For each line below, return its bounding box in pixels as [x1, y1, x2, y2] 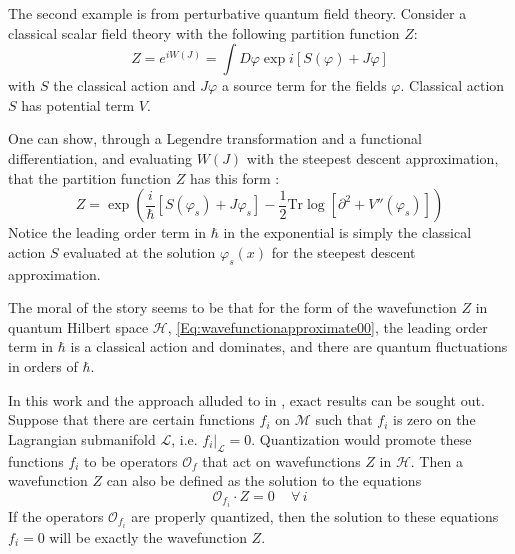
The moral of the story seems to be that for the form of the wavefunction [8, 297, 457, 318]
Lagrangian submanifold [8, 428, 156, 449]
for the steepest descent [271, 241, 416, 262]
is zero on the [393, 409, 476, 430]
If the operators [8, 505, 104, 526]
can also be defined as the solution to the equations [106, 470, 422, 491]
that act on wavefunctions [202, 450, 361, 471]
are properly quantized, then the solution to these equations [131, 505, 499, 526]
